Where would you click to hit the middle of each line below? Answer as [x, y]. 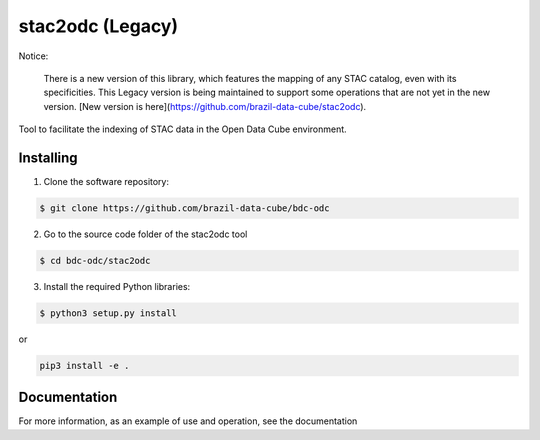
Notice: [33, 56]
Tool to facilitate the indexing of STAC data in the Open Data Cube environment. [182, 129]
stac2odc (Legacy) [98, 26]
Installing [48, 157]
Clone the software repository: [106, 182]
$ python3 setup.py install [108, 313]
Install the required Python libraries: [117, 286]
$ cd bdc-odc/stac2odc [95, 260]
